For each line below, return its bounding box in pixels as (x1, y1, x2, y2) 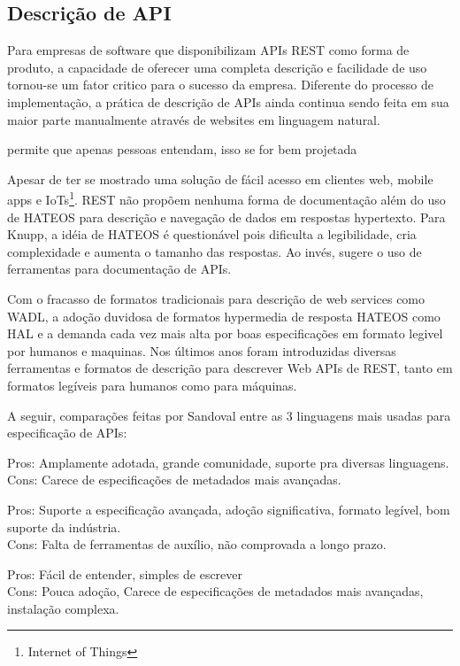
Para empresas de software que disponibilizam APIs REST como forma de (7, 41, 410, 59)
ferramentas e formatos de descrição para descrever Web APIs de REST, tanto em (7, 359, 453, 377)
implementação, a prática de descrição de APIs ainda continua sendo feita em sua (7, 92, 449, 111)
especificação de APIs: (7, 423, 127, 442)
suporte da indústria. (7, 517, 121, 536)
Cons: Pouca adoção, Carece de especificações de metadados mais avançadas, (7, 582, 424, 600)
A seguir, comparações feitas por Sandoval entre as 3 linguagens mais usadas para (7, 406, 451, 424)
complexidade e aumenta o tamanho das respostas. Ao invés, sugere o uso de (7, 242, 422, 260)
